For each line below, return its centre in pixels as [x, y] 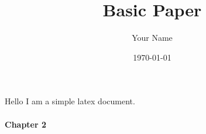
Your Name [152, 38]
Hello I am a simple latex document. [70, 101]
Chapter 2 [26, 124]
